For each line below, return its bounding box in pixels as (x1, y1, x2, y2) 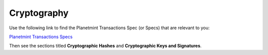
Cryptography (9, 7, 69, 18)
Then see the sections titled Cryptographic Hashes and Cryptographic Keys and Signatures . (9, 43, 202, 49)
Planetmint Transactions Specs (9, 34, 73, 40)
